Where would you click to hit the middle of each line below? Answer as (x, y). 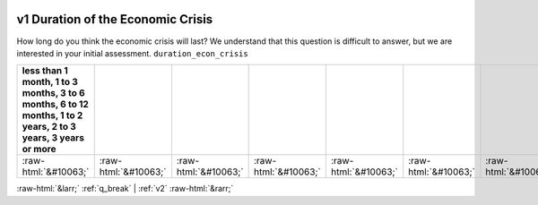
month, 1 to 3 (50, 82)
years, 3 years (53, 138)
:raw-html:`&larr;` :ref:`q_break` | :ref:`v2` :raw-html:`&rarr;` (125, 189)
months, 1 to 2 (52, 115)
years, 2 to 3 (49, 127)
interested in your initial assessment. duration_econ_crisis (132, 53)
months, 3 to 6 (53, 93)
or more (39, 149)
